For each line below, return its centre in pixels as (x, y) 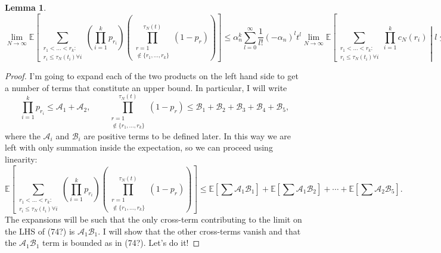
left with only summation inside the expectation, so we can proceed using (139, 147)
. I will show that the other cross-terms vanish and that (199, 231)
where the (23, 135)
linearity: (21, 159)
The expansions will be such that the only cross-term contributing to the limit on (153, 219)
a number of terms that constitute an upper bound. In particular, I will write (146, 87)
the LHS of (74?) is (40, 231)
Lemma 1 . (26, 7)
